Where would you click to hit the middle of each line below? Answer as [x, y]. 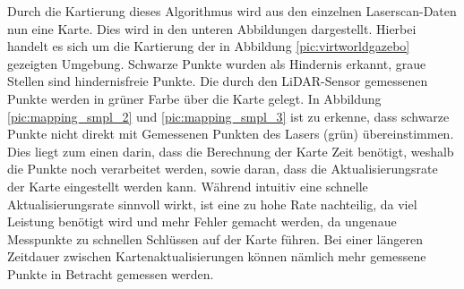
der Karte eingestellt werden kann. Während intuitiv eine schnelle [188, 186]
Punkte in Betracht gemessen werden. [111, 273]
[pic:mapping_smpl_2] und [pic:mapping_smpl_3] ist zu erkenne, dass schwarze [228, 116]
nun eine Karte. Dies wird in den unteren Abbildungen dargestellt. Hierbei [212, 28]
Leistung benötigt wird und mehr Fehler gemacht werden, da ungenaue [202, 221]
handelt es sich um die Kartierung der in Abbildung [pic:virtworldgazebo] [209, 46]
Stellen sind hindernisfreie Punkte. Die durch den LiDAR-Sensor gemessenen [218, 81]
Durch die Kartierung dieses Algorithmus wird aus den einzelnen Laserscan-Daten [232, 11]
